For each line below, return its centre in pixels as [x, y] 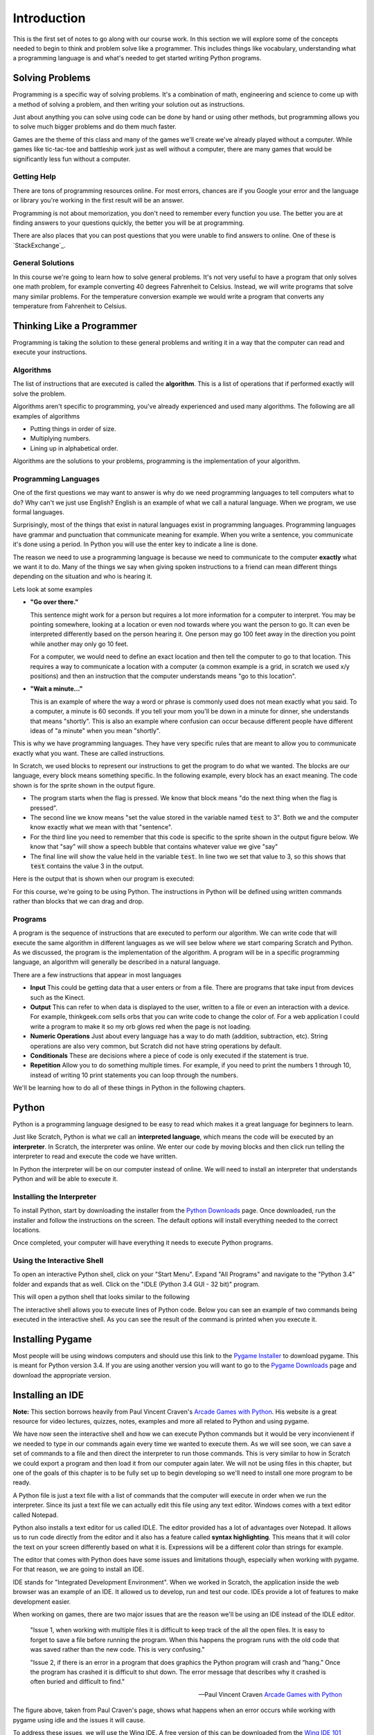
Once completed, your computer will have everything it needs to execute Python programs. [143, 1243]
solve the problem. [39, 393]
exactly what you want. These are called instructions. [89, 753]
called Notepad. [36, 1515]
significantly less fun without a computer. [72, 159]
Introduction [49, 18]
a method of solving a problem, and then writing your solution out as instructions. [129, 104]
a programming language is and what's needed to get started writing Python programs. [137, 58]
